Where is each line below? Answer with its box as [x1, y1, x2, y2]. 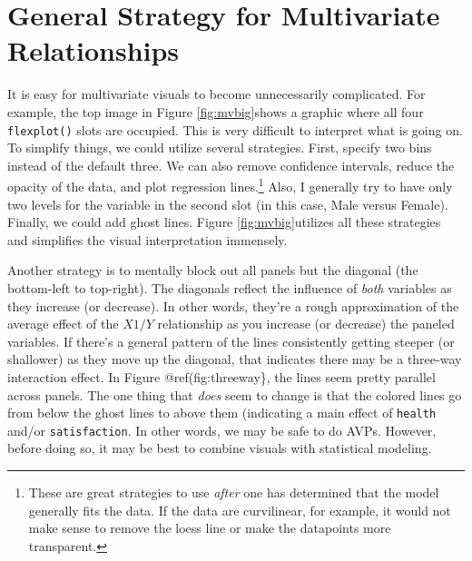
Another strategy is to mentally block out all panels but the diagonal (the [7, 261, 418, 280]
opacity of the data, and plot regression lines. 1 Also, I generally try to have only [7, 174, 453, 195]
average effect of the [7, 314, 119, 333]
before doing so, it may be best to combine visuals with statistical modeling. [7, 438, 432, 458]
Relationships [7, 32, 180, 69]
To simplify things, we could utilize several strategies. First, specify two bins [7, 138, 432, 157]
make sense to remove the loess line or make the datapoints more [28, 518, 391, 537]
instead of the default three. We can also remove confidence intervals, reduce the [7, 155, 455, 174]
